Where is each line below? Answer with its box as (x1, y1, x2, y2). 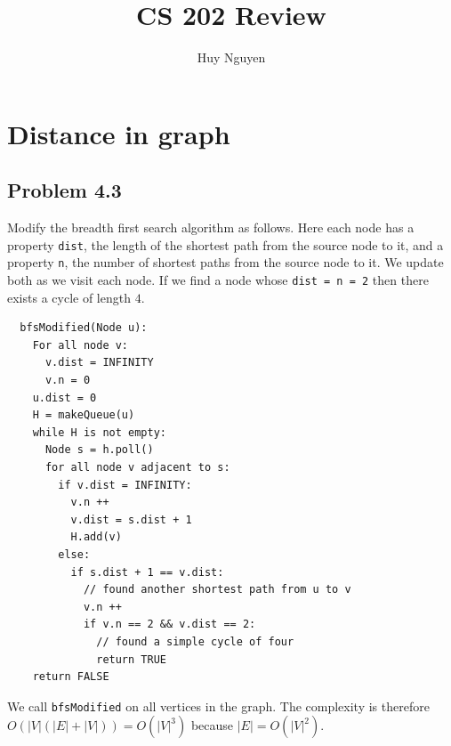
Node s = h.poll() (44, 443, 154, 457)
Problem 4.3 (7, 176, 122, 204)
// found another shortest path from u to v (83, 583, 351, 596)
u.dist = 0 (32, 391, 97, 404)
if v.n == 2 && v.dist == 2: (83, 618, 256, 631)
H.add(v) (70, 531, 122, 544)
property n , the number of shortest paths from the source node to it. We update (7, 253, 444, 272)
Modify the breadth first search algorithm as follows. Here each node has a (7, 218, 415, 237)
